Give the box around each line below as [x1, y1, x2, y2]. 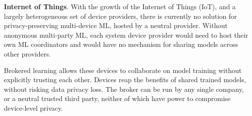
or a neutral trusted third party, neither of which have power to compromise [4, 93, 231, 103]
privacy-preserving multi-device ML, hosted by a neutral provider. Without [4, 20, 228, 30]
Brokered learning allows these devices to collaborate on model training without [4, 65, 242, 75]
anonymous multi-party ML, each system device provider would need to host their [4, 29, 249, 40]
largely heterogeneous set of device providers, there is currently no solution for [4, 11, 237, 21]
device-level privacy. [4, 102, 63, 113]
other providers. [4, 48, 51, 58]
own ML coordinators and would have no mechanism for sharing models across [4, 39, 238, 49]
